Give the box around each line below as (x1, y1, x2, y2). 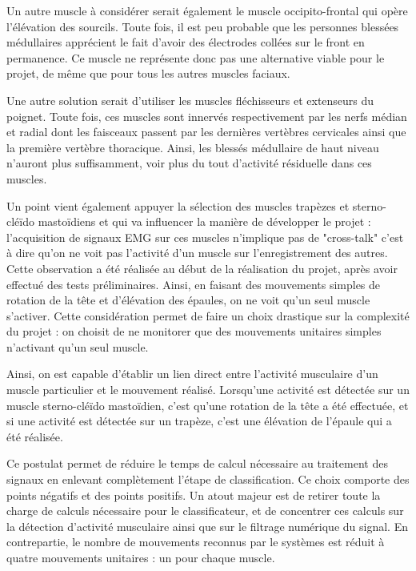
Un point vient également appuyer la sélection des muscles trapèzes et (6, 197, 350, 214)
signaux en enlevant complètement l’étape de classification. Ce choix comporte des (6, 471, 410, 488)
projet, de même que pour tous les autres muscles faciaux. (6, 65, 290, 82)
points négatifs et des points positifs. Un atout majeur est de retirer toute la (6, 486, 381, 503)
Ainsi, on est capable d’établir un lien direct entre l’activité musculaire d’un (6, 365, 378, 382)
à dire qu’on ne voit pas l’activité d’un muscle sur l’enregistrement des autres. (6, 244, 388, 261)
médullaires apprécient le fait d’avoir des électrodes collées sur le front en (6, 34, 365, 50)
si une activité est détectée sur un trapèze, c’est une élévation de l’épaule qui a (6, 412, 392, 429)
